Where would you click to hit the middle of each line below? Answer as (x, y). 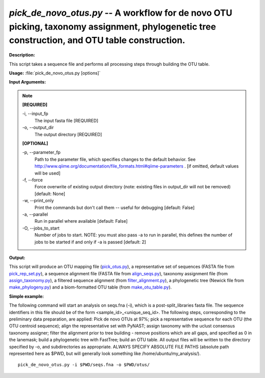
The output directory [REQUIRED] (68, 134)
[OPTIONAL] (35, 144)
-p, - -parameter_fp (41, 152)
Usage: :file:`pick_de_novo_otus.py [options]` (55, 73)
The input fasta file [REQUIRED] (66, 120)
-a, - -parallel (35, 214)
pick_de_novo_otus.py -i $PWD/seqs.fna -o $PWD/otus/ (84, 365)
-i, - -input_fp (35, 114)
